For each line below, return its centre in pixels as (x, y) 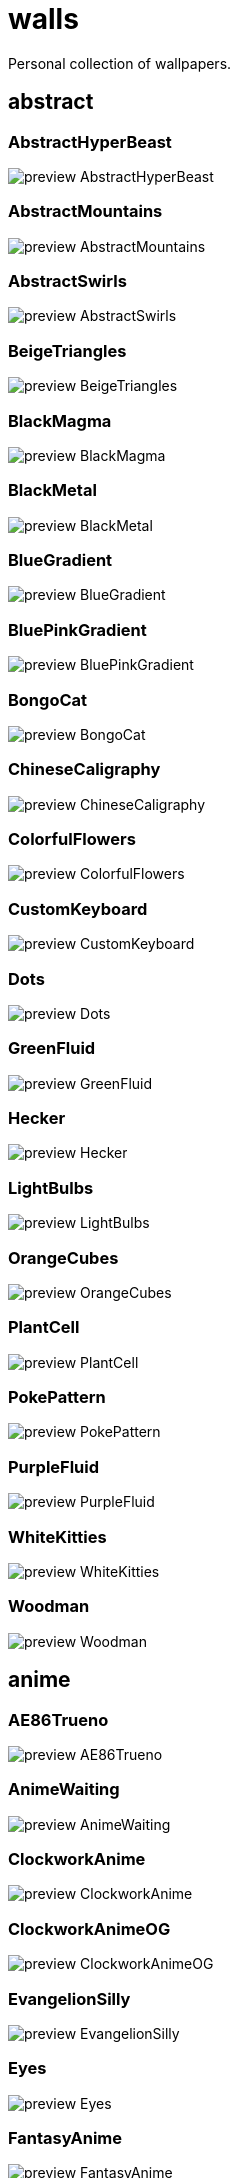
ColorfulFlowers (72, 839)
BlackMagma (60, 420)
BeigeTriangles (67, 350)
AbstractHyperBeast (90, 141)
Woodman (49, 1606)
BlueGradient (60, 560)
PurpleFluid (54, 1466)
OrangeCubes (63, 1257)
